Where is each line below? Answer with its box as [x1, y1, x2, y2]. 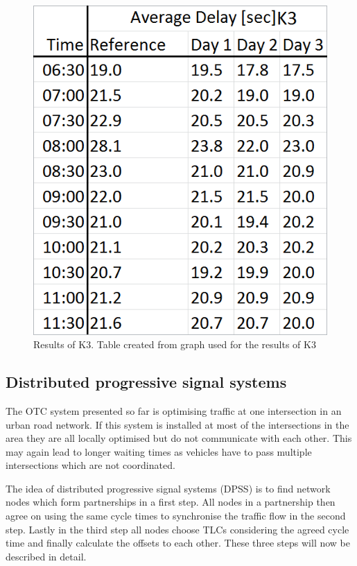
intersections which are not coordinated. [6, 458, 175, 472]
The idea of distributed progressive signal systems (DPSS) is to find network [6, 481, 331, 495]
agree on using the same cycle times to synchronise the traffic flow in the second [6, 508, 346, 523]
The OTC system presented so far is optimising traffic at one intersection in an [6, 403, 342, 418]
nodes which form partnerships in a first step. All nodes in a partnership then [6, 495, 336, 509]
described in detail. [6, 549, 87, 563]
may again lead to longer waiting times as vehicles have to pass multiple [6, 444, 312, 458]
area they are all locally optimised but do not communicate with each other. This [6, 431, 352, 445]
